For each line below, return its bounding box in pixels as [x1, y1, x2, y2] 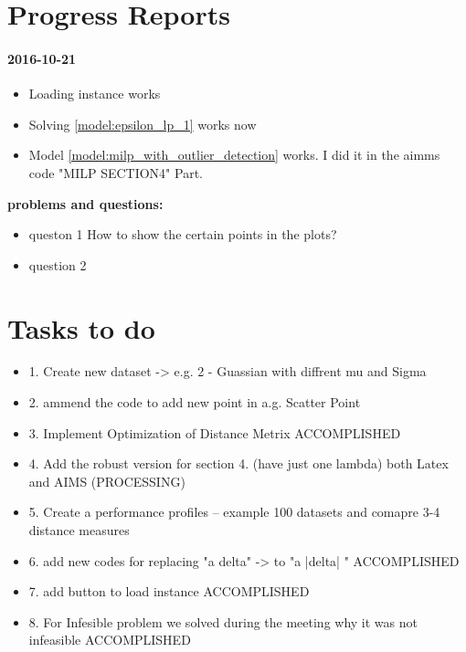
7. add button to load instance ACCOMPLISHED [28, 582, 310, 601]
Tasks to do [7, 309, 155, 346]
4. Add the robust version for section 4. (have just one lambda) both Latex [28, 454, 449, 473]
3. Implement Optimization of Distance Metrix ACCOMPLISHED [28, 423, 401, 442]
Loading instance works [28, 84, 161, 103]
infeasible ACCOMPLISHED [28, 630, 191, 649]
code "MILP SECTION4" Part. [28, 163, 203, 182]
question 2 [28, 255, 87, 274]
